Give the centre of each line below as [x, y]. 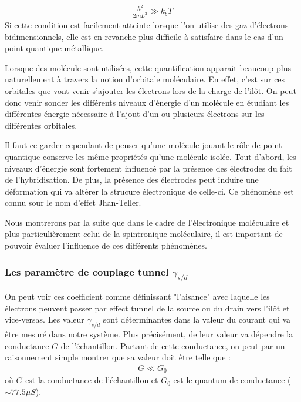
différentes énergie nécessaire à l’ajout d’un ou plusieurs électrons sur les [135, 114]
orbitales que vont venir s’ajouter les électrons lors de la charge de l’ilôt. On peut [150, 90]
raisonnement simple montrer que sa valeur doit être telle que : [118, 357]
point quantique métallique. [54, 48]
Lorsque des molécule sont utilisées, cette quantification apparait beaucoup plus [148, 67]
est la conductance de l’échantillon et [92, 380]
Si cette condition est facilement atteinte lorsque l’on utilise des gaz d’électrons [147, 24]
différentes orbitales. [41, 125]
